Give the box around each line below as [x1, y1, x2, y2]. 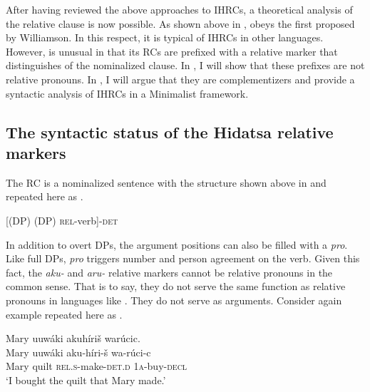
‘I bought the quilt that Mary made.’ [6, 372, 166, 387]
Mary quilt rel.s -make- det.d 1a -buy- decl [6, 359, 187, 373]
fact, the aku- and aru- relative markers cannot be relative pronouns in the [6, 264, 333, 279]
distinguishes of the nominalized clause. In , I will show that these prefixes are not [6, 58, 365, 73]
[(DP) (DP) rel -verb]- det [6, 212, 118, 227]
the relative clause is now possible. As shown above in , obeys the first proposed [6, 16, 355, 31]
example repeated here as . [6, 306, 123, 321]
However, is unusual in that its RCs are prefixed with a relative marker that [6, 43, 338, 58]
